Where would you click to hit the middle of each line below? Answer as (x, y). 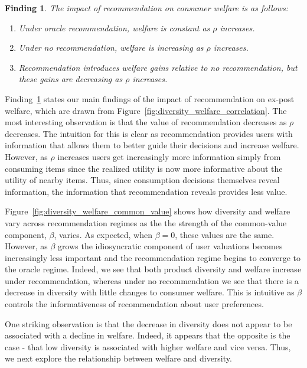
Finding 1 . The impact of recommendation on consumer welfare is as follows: (147, 8)
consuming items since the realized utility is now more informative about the (144, 168)
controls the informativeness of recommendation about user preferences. (134, 304)
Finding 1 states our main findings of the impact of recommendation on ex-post (150, 98)
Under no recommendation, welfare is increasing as (111, 48)
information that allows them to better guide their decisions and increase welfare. (152, 145)
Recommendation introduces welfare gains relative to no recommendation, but (158, 67)
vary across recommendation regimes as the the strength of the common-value (146, 222)
